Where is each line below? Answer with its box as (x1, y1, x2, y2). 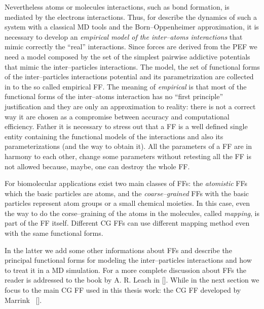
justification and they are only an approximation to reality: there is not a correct (5, 101, 256, 111)
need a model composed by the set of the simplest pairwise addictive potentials (5, 51, 250, 61)
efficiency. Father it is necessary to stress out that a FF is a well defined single (5, 121, 248, 132)
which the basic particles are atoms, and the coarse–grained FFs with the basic (5, 188, 249, 198)
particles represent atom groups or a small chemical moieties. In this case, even (5, 198, 250, 208)
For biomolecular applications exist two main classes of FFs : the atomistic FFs (5, 178, 247, 189)
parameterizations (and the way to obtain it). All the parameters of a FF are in (5, 141, 252, 151)
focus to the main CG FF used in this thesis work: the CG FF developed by (5, 285, 241, 295)
